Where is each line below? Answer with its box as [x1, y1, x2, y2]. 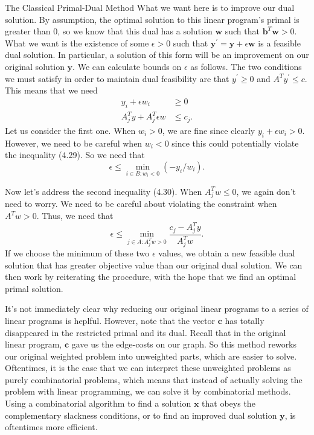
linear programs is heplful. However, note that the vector [5, 314, 216, 326]
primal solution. [5, 282, 63, 294]
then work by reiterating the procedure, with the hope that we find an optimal [5, 270, 296, 283]
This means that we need [5, 84, 98, 97]
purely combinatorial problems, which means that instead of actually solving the [5, 373, 303, 386]
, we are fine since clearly [162, 124, 255, 136]
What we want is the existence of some [5, 36, 149, 49]
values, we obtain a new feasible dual [158, 246, 295, 259]
